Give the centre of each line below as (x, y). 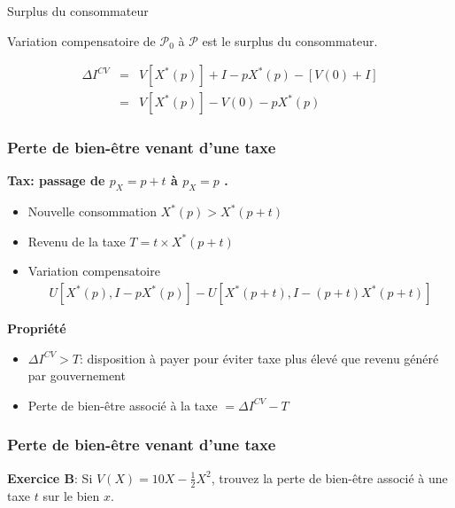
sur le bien (71, 495)
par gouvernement (77, 375)
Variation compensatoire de (81, 40)
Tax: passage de (56, 180)
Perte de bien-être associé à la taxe (123, 405)
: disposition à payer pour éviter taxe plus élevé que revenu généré (259, 358)
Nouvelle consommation (92, 211)
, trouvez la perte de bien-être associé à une (329, 477)
